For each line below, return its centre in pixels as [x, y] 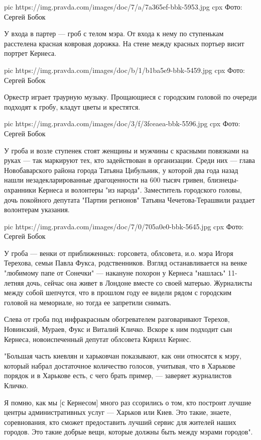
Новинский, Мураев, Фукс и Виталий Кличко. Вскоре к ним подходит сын [118, 329]
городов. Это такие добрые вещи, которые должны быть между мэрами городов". [128, 432]
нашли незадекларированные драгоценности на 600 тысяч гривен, [105, 180]
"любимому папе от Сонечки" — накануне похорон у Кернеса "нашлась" [115, 273]
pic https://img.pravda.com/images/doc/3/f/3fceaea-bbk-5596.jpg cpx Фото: [122, 123]
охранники [20, 189]
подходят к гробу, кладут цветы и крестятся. [72, 106]
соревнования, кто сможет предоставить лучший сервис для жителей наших [120, 422]
